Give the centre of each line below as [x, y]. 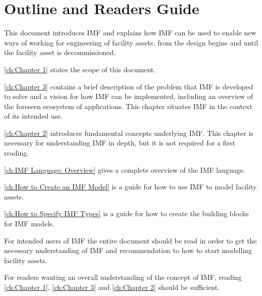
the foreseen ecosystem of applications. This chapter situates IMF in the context [128, 106]
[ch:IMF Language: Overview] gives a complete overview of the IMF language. [125, 169]
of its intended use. [34, 116]
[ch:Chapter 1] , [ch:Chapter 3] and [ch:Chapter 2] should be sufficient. [112, 287]
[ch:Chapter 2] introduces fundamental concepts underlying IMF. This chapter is [129, 133]
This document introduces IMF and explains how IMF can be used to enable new [130, 33]
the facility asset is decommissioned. [60, 52]
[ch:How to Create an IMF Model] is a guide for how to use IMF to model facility [130, 187]
